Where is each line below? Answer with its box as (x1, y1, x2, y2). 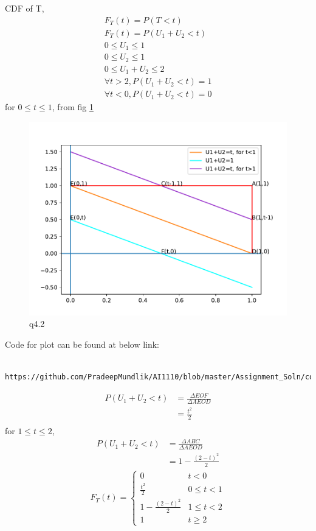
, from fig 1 (52, 100, 94, 113)
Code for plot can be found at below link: (5, 337, 160, 350)
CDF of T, (5, 2, 44, 14)
